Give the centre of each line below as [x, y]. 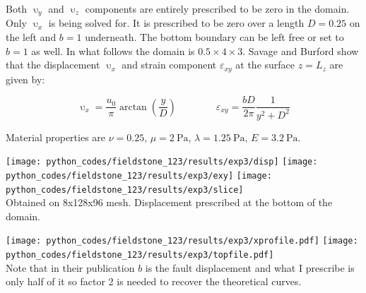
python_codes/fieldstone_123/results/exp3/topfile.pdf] [140, 255]
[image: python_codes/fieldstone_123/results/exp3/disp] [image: [162, 162]
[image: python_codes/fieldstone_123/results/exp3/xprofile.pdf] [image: [182, 241]
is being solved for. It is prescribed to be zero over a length [176, 23]
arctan [133, 107]
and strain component [169, 65]
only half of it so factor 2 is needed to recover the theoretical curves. [154, 281]
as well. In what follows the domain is [113, 50]
